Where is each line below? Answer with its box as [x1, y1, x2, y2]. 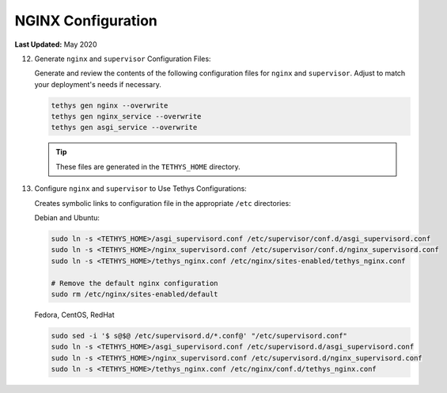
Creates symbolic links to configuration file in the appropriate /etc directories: [34, 198, 292, 208]
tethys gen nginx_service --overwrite [51, 112, 202, 121]
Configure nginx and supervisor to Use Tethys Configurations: [34, 184, 247, 193]
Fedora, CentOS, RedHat [34, 310, 115, 319]
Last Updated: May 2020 [14, 40, 97, 49]
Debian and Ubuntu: [34, 213, 100, 223]
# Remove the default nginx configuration [51, 278, 218, 288]
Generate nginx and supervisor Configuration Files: [34, 54, 211, 63]
